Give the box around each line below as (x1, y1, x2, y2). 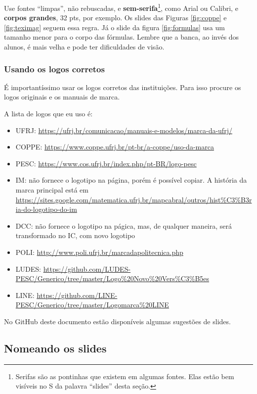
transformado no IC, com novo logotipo (15, 230, 135, 241)
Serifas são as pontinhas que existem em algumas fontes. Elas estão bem (15, 371, 234, 381)
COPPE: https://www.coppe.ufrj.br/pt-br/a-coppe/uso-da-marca (15, 142, 214, 152)
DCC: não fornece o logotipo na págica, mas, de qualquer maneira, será (15, 220, 232, 231)
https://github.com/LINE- (37, 290, 118, 300)
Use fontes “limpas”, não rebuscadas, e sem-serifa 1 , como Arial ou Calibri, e (4, 1, 238, 13)
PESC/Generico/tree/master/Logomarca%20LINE (15, 299, 169, 310)
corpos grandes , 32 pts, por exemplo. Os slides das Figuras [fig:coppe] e (4, 12, 227, 23)
